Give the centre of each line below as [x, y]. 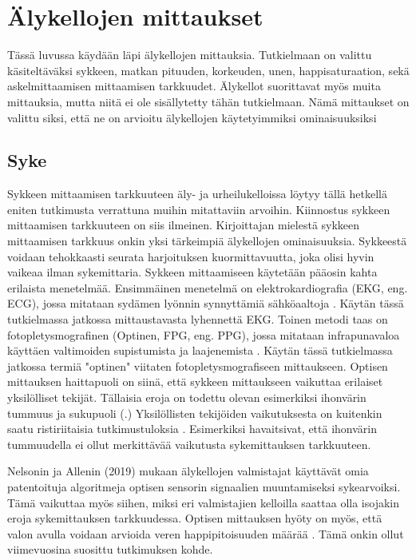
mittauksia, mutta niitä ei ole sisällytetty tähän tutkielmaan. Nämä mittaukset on [208, 101]
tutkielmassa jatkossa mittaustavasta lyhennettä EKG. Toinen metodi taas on [198, 319]
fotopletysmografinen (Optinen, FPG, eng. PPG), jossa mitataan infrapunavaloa [204, 334]
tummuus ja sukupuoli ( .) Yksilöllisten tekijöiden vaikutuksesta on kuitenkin [195, 413]
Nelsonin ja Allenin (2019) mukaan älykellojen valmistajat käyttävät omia [188, 471]
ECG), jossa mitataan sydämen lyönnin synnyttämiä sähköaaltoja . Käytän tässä [206, 303]
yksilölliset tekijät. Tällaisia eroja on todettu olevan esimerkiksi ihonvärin [187, 397]
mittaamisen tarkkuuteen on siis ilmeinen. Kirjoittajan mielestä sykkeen [184, 225]
